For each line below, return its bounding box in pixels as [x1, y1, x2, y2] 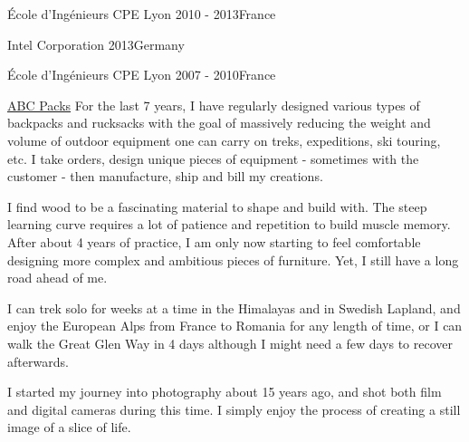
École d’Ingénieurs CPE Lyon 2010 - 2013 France [7, 5, 276, 23]
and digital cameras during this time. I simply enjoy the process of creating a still [7, 399, 461, 418]
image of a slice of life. [7, 418, 131, 437]
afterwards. [7, 351, 69, 370]
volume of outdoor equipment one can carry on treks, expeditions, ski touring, [7, 130, 441, 149]
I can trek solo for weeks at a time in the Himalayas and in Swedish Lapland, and [7, 298, 461, 317]
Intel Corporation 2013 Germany [7, 34, 185, 53]
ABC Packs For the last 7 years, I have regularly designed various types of [7, 95, 420, 114]
